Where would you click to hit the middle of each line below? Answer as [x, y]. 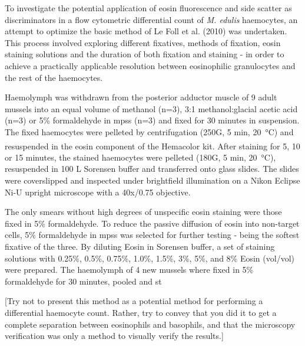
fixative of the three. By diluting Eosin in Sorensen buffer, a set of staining [140, 246]
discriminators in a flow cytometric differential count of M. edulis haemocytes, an [151, 19]
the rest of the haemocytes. [54, 77]
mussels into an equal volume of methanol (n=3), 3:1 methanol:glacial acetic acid [151, 108]
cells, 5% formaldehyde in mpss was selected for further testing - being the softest [152, 235]
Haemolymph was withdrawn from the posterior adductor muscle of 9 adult [141, 97]
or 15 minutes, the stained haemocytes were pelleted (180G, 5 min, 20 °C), [140, 157]
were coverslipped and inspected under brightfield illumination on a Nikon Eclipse [152, 180]
